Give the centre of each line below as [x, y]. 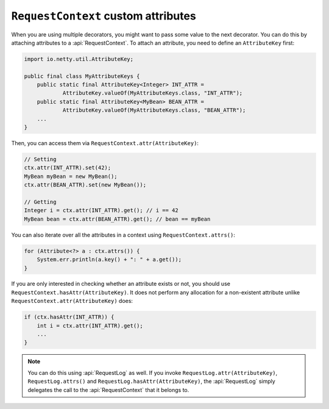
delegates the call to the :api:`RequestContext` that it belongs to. [108, 389]
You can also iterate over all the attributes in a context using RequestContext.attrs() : [123, 235]
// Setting [40, 159]
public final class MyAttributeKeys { [82, 76]
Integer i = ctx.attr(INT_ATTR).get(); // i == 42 [101, 211]
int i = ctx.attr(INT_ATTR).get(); [90, 325]
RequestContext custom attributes [104, 16]
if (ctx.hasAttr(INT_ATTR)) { [69, 317]
